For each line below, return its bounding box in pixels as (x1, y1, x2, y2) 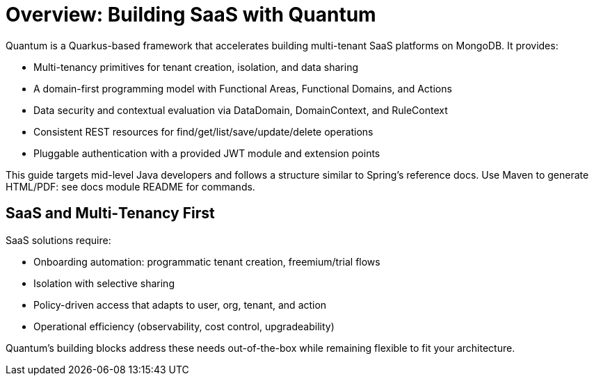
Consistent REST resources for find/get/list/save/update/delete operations (33, 125, 374, 138)
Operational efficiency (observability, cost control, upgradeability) (33, 320, 335, 332)
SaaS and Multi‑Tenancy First (6, 204, 215, 222)
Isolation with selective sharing (33, 277, 175, 289)
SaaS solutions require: (6, 234, 111, 246)
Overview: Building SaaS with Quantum (6, 3, 376, 26)
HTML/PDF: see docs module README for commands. (6, 180, 255, 193)
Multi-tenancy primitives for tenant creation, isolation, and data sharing (33, 60, 358, 73)
